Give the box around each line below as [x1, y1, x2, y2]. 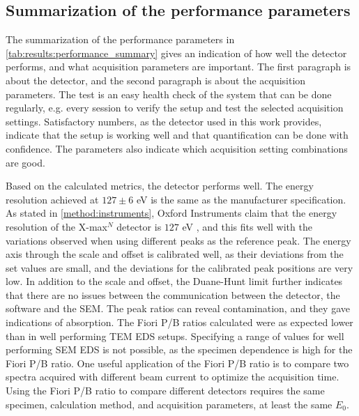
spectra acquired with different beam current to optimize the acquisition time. [6, 369, 339, 384]
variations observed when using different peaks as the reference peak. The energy [6, 233, 351, 247]
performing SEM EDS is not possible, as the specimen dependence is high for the [6, 342, 353, 357]
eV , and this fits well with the [182, 219, 312, 233]
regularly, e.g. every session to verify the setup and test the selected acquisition [6, 100, 344, 115]
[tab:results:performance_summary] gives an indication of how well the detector [6, 45, 347, 60]
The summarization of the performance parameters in [6, 32, 235, 47]
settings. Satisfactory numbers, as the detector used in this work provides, [6, 114, 322, 128]
